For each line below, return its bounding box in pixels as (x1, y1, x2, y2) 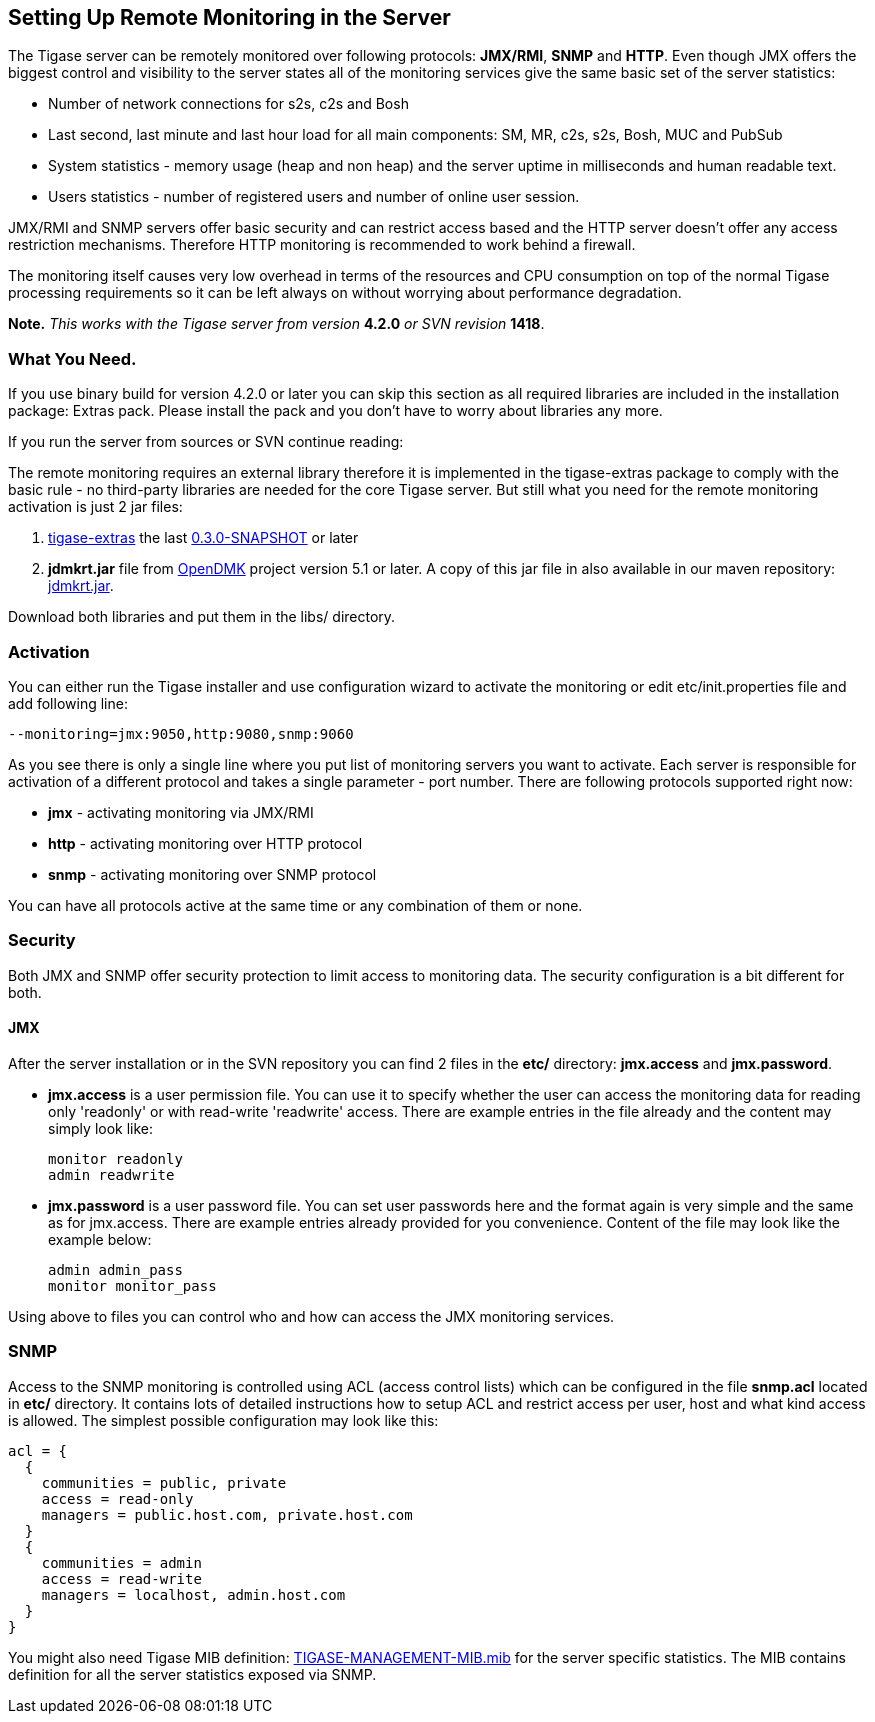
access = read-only (41, 1490, 194, 1507)
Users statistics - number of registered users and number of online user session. (48, 188, 580, 206)
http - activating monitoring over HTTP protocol (48, 834, 363, 852)
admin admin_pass (48, 1261, 183, 1278)
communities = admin (41, 1554, 202, 1571)
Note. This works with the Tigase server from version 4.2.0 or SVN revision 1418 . (8, 315, 545, 333)
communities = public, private (41, 1474, 287, 1491)
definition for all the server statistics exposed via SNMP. (8, 1665, 377, 1683)
